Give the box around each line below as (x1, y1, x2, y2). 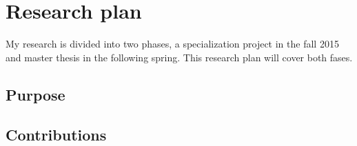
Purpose (6, 83, 65, 105)
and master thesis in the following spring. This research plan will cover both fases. (6, 50, 353, 64)
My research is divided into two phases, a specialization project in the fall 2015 (6, 36, 339, 51)
